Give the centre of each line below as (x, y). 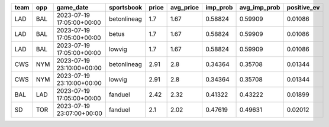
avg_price (185, 7)
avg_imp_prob (260, 7)
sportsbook (125, 7)
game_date (72, 7)
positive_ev (303, 7)
